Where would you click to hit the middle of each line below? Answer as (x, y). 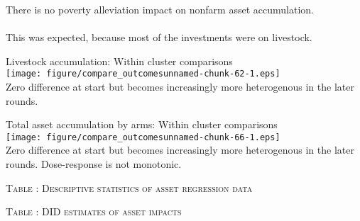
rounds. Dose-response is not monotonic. (94, 164)
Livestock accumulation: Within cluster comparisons (119, 61)
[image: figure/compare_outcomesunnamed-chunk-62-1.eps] (143, 74)
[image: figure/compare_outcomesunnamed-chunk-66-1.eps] (143, 137)
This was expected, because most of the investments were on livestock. (159, 37)
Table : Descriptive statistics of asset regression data (129, 187)
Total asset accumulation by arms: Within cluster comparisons (142, 124)
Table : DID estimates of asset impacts (94, 211)
